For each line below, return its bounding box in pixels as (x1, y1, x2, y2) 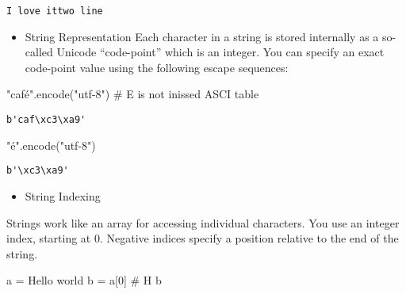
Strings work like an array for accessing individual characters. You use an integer (6, 214, 400, 231)
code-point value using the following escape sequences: (25, 59, 289, 75)
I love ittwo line (6, 6, 103, 17)
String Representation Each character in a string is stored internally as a (25, 28, 379, 44)
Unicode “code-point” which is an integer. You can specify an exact (56, 44, 385, 60)
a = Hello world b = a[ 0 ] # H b (6, 272, 162, 288)
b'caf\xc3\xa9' (6, 114, 86, 126)
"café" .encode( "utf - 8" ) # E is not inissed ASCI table (6, 86, 259, 102)
